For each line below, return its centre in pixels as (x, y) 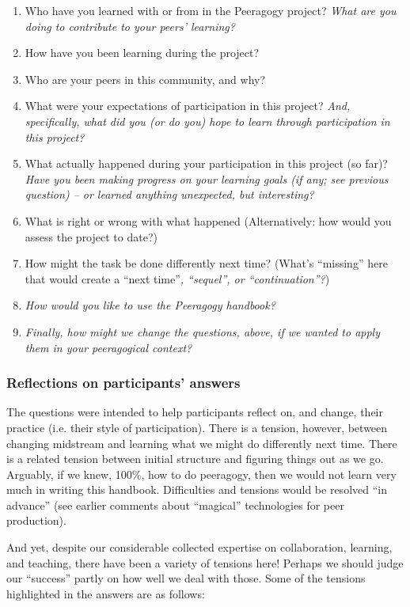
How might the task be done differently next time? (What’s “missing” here (206, 263)
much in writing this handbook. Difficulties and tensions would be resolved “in (197, 489)
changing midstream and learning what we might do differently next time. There (202, 443)
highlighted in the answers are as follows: (106, 593)
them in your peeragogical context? (108, 347)
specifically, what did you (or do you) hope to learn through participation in (207, 121)
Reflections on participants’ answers (123, 383)
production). (36, 520)
